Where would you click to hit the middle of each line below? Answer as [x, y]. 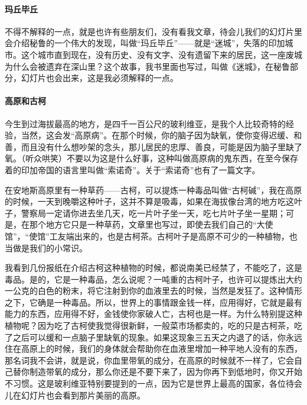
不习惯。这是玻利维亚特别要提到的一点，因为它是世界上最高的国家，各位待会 [153, 383]
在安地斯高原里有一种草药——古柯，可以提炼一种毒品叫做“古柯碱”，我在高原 [153, 189]
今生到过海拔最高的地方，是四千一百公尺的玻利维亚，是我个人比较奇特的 [145, 123]
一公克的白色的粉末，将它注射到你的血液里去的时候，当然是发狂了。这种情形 [153, 291]
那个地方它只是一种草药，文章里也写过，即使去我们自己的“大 [147, 224]
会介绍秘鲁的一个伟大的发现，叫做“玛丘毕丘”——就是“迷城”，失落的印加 [145, 43]
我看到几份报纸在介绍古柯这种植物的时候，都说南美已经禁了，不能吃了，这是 [153, 268]
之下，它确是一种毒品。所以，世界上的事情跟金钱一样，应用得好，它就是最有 [153, 302]
